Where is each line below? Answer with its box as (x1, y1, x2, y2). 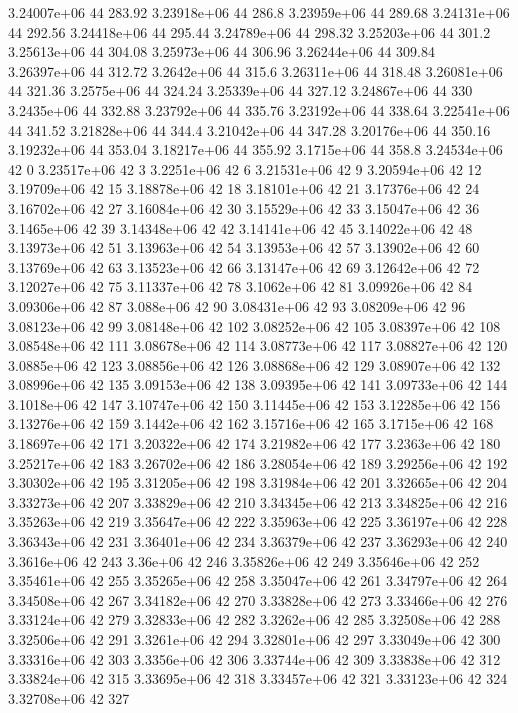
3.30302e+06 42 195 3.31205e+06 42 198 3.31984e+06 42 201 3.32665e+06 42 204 (8, 472, 508, 493)
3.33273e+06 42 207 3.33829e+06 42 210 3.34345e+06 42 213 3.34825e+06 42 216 (8, 491, 508, 512)
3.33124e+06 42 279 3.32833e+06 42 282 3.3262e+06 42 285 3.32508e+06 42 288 (8, 609, 501, 630)
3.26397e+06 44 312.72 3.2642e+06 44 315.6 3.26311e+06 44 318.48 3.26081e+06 (8, 60, 503, 81)
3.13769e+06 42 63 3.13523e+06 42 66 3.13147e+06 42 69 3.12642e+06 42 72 (8, 256, 480, 277)
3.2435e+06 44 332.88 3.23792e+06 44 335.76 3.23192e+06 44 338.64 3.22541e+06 (8, 99, 510, 120)
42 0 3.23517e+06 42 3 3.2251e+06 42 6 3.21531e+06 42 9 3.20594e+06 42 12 (8, 158, 482, 179)
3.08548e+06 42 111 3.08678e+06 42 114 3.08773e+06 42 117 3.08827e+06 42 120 (8, 335, 508, 356)
